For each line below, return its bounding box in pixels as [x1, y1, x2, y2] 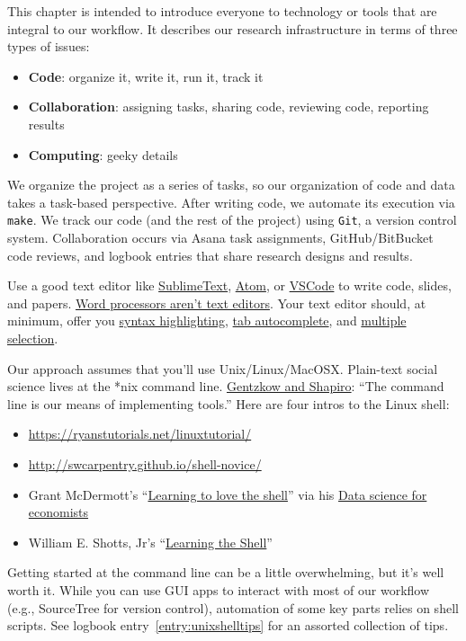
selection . [7, 328, 58, 347]
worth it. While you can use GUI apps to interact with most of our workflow [7, 580, 430, 599]
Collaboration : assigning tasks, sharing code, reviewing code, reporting [28, 97, 429, 116]
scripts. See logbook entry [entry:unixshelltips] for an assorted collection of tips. [7, 616, 449, 635]
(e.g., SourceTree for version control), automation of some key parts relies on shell [7, 598, 459, 617]
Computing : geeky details [28, 145, 178, 164]
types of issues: [7, 37, 90, 56]
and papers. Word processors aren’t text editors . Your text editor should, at [7, 293, 426, 312]
